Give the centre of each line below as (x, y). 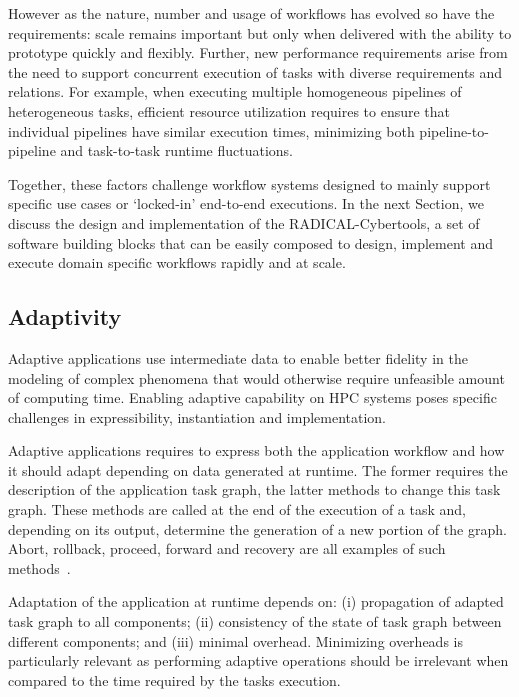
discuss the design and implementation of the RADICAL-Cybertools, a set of (244, 222)
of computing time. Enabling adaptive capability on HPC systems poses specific (252, 397)
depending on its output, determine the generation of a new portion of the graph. (257, 528)
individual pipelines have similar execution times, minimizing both (211, 130)
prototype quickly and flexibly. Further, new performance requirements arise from (258, 52)
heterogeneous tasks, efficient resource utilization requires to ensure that (229, 110)
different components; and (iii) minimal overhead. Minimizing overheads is (235, 640)
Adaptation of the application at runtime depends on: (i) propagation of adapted (256, 601)
